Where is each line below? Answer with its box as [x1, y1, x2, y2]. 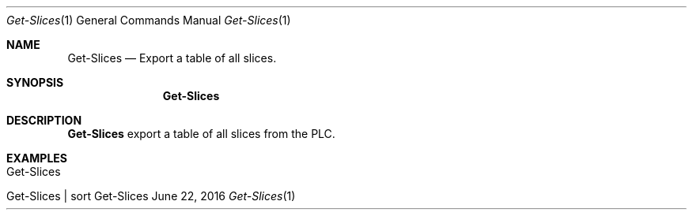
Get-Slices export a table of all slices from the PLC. [67, 127, 335, 140]
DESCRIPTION [6, 114, 82, 127]
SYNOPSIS [6, 76, 64, 89]
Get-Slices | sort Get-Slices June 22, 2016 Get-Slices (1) [6, 189, 296, 203]
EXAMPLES [6, 151, 67, 165]
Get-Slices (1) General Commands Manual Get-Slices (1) [6, 13, 291, 27]
